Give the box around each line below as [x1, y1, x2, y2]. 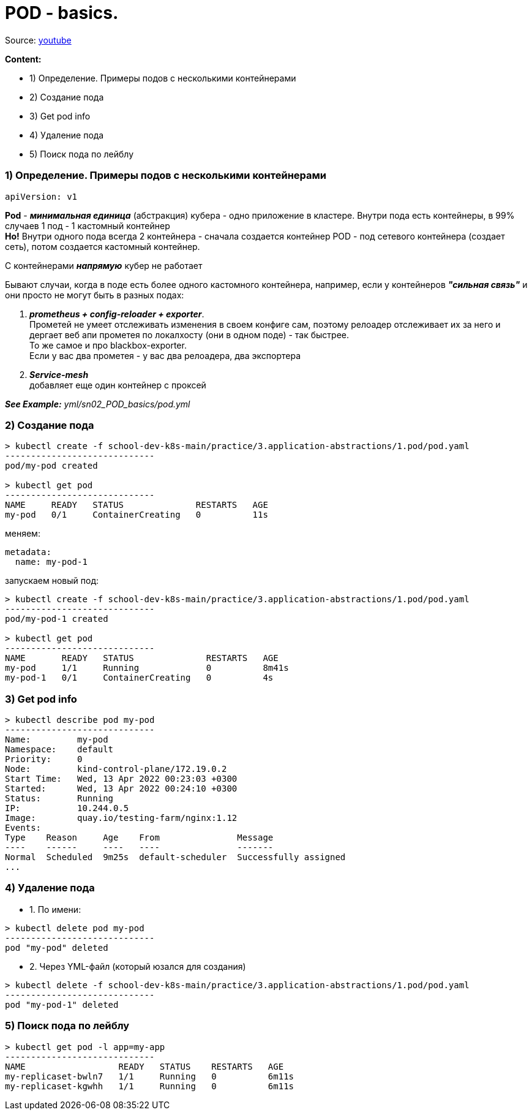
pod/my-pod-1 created [5, 614, 108, 624]
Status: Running [5, 793, 114, 803]
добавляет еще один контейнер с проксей [29, 379, 206, 390]
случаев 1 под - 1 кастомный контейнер [5, 220, 170, 231]
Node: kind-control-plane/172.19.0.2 [5, 764, 227, 774]
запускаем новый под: [5, 575, 99, 586]
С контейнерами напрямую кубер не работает [5, 260, 203, 271]
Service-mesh [29, 369, 89, 380]
